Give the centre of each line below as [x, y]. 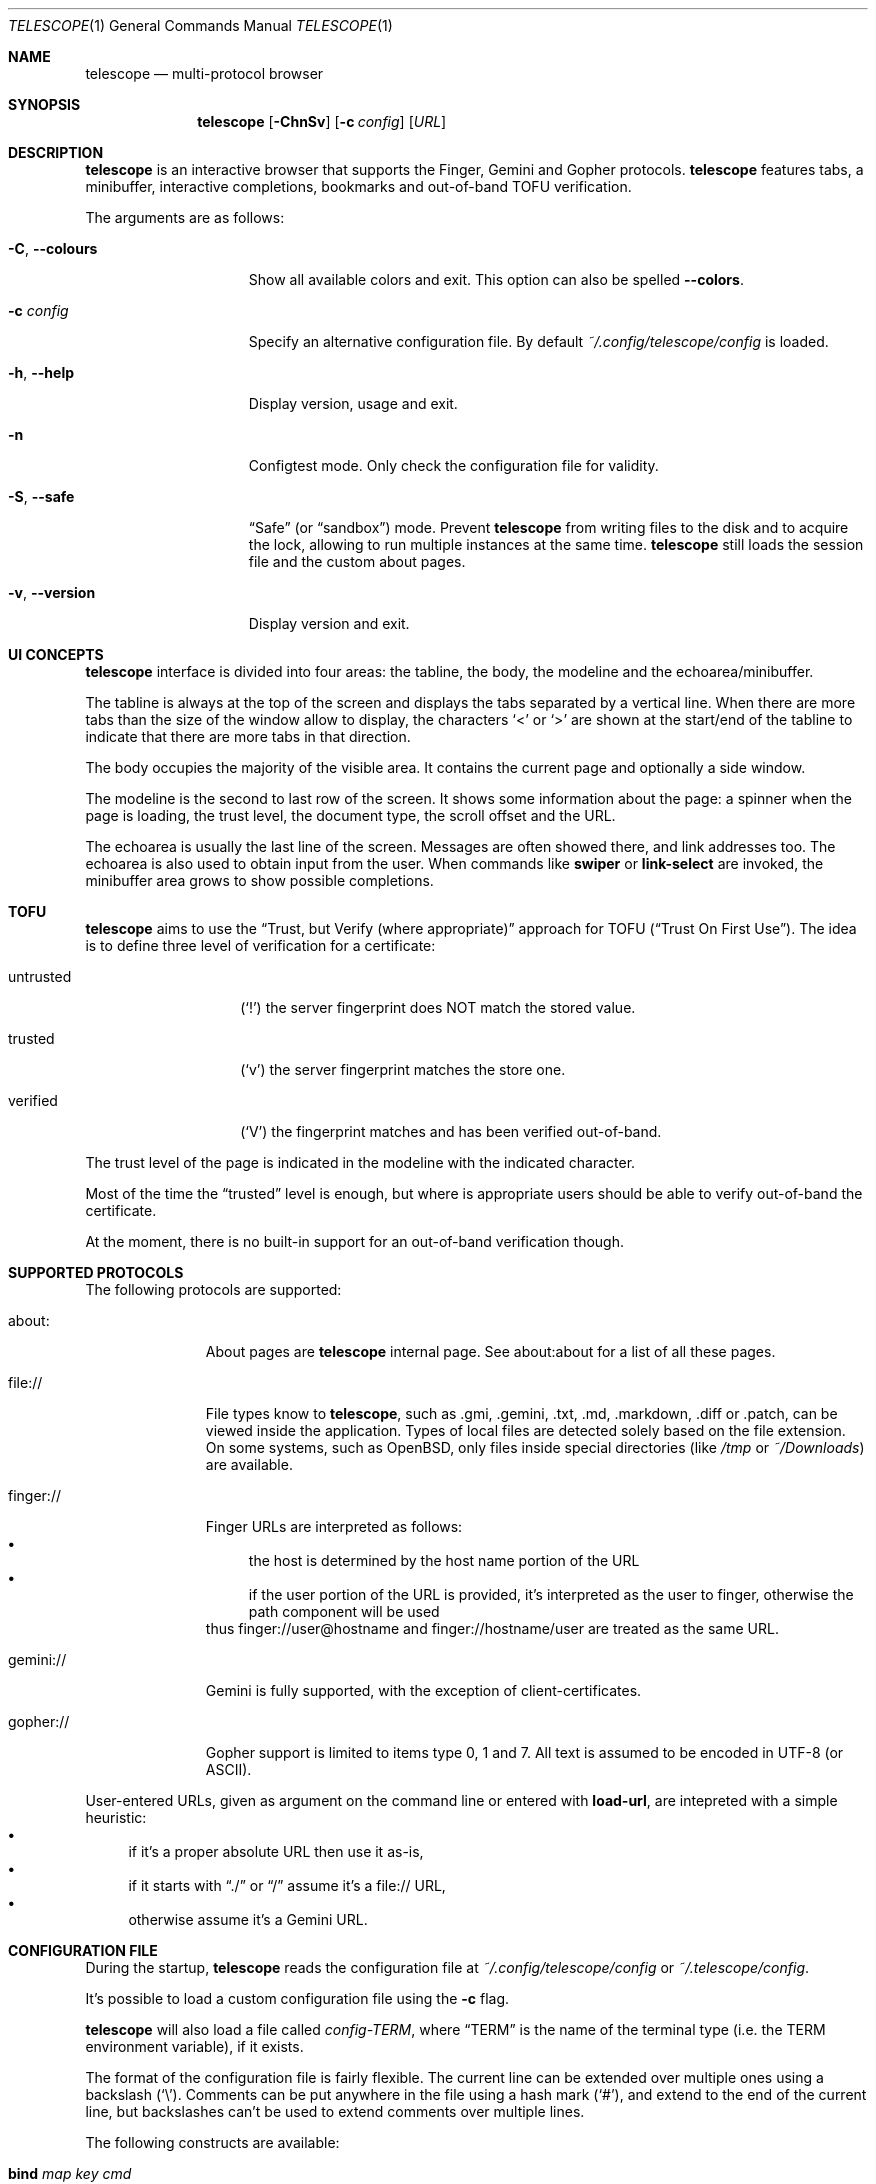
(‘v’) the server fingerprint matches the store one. [403, 1069]
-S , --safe [41, 496]
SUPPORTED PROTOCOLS [96, 1272]
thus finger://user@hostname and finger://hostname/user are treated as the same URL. [492, 1628]
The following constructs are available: [212, 2142]
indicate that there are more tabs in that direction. [248, 736]
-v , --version [52, 592]
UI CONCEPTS [56, 654]
